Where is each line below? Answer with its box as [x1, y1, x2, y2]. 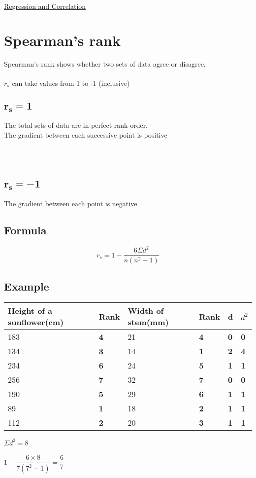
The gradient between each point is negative [4, 198, 137, 208]
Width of [128, 305, 164, 317]
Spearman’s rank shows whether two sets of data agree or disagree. [4, 58, 206, 69]
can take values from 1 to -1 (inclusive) [12, 77, 130, 88]
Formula [4, 222, 47, 237]
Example [4, 279, 49, 294]
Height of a [8, 305, 53, 317]
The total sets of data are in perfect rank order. [4, 120, 148, 130]
